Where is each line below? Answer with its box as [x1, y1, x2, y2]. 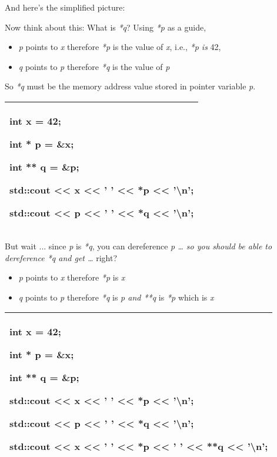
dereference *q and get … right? [5, 251, 118, 263]
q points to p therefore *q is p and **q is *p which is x [18, 291, 214, 303]
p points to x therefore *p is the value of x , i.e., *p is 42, [18, 41, 221, 53]
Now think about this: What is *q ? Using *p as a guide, [5, 21, 206, 33]
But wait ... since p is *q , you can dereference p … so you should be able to [5, 239, 272, 252]
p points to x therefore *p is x [18, 271, 125, 283]
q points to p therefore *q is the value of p [18, 60, 170, 72]
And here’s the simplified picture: [5, 1, 125, 13]
